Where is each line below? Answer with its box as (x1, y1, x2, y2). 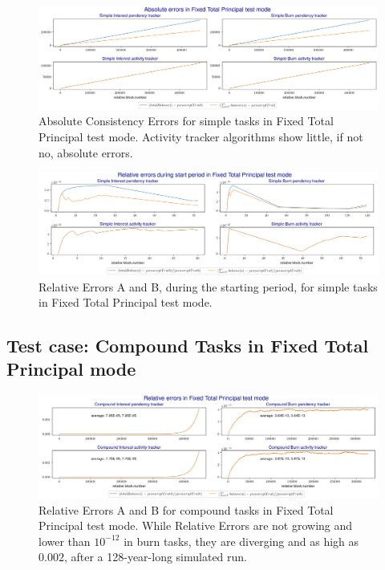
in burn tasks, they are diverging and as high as (124, 532, 359, 549)
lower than (38, 532, 91, 549)
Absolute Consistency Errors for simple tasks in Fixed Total (38, 112, 334, 129)
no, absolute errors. (38, 144, 133, 161)
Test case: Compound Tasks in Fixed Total (6, 333, 369, 358)
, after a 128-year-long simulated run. (63, 548, 247, 565)
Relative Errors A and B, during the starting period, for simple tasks (38, 278, 378, 295)
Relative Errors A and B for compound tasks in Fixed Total (38, 501, 334, 518)
